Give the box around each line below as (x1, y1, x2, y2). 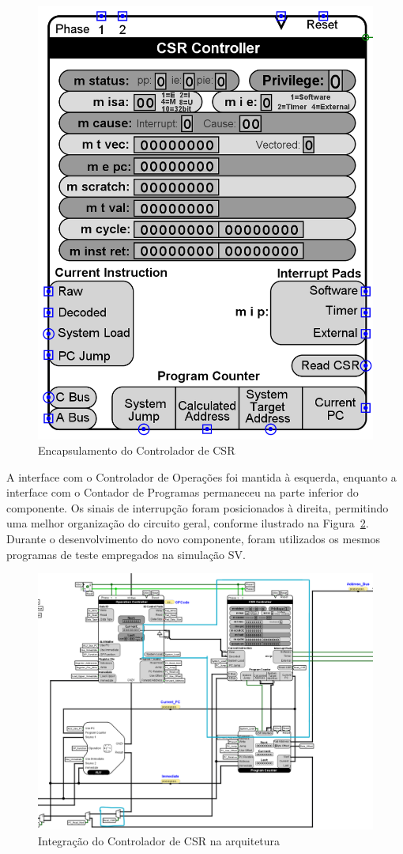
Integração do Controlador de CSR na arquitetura (38, 832, 281, 848)
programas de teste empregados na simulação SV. (6, 546, 246, 562)
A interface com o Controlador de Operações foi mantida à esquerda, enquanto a (6, 468, 397, 485)
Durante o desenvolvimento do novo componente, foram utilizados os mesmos (6, 531, 381, 547)
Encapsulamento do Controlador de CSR (38, 442, 235, 459)
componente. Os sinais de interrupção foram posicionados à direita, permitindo (6, 499, 389, 516)
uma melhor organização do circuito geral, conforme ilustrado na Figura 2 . (6, 515, 369, 531)
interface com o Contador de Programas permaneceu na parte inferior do (6, 484, 359, 501)
